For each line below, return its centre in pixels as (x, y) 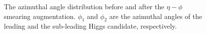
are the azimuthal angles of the (156, 16)
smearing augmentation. (40, 16)
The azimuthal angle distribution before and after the (84, 6)
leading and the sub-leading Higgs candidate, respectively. (91, 26)
